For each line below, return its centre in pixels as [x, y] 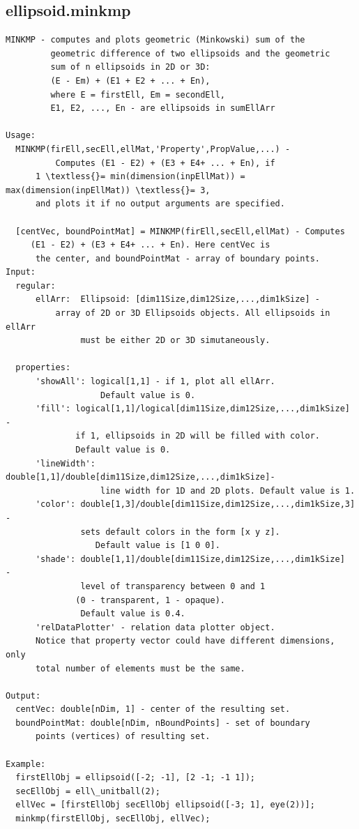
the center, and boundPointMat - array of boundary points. [178, 258]
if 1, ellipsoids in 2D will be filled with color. [198, 436]
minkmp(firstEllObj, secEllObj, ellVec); [113, 819]
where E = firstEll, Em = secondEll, [138, 94]
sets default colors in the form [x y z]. [180, 532]
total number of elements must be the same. [140, 668]
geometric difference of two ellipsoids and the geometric [190, 53]
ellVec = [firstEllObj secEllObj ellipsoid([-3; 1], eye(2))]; [165, 805]
